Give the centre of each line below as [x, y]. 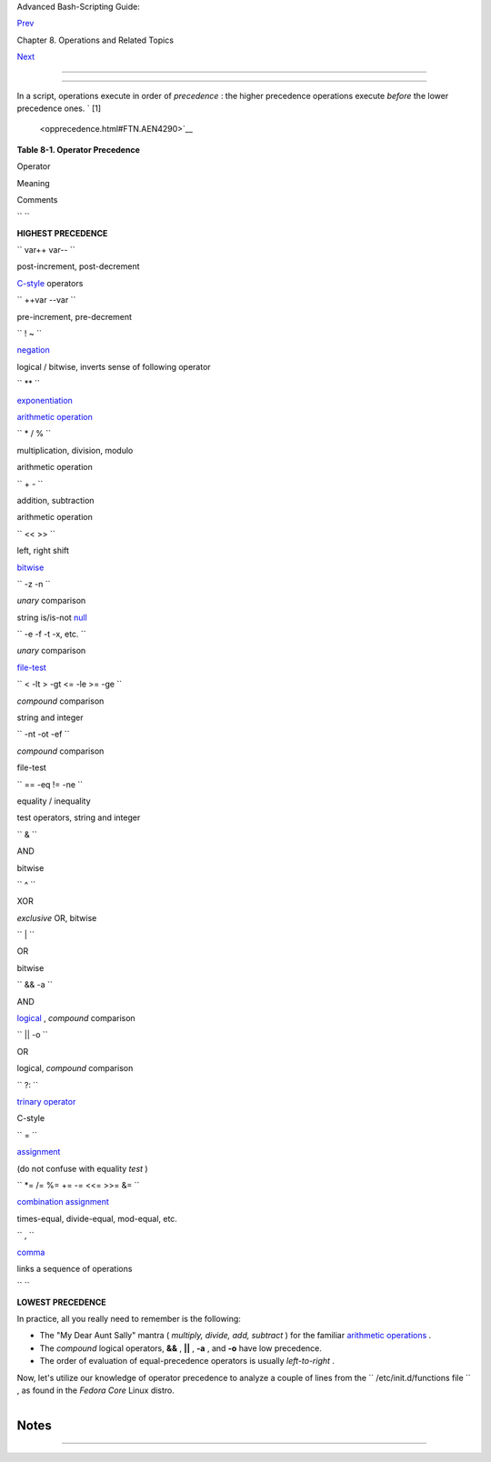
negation [33, 350]
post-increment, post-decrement [78, 266]
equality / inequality [54, 801]
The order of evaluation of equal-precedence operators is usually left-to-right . [187, 1361]
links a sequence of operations [75, 1268]
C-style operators [50, 283]
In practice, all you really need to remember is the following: [129, 1319]
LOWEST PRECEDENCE [61, 1302]
